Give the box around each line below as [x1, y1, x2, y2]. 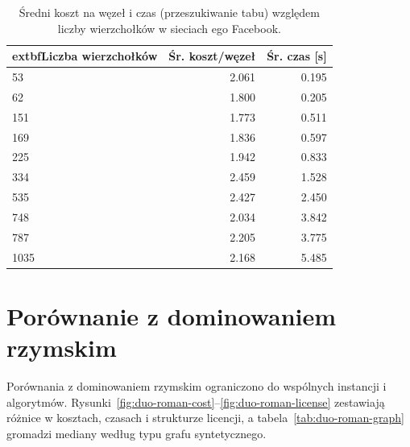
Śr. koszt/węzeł [168, 48, 256, 64]
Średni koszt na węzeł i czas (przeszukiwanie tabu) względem [19, 4, 320, 20]
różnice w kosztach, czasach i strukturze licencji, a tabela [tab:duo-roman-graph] [6, 409, 404, 426]
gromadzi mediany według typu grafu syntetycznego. [6, 424, 267, 441]
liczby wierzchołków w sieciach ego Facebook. [57, 19, 281, 36]
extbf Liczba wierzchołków [12, 48, 158, 64]
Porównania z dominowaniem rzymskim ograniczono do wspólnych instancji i [6, 378, 387, 395]
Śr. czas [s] [267, 48, 327, 64]
